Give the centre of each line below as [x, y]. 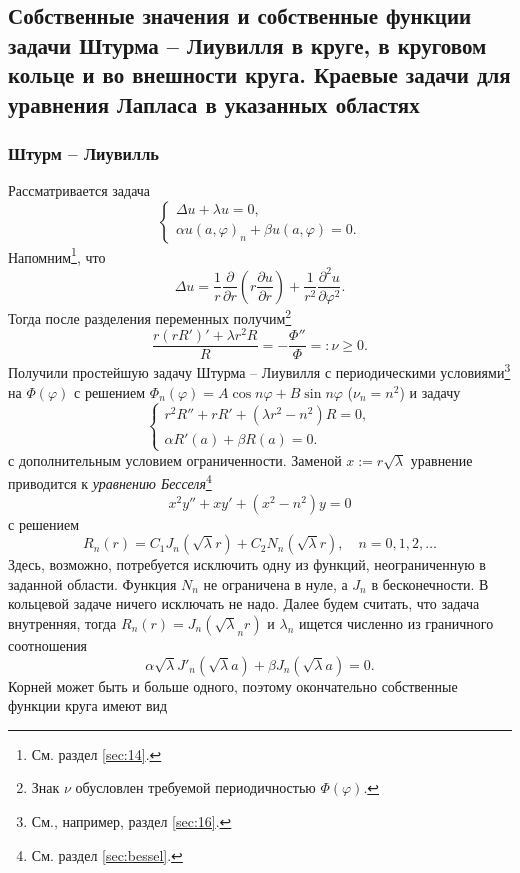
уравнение [441, 459]
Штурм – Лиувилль [83, 152]
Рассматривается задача [79, 190]
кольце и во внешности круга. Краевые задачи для [259, 74]
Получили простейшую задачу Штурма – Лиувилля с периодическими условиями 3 [259, 371]
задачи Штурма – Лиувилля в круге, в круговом [247, 44]
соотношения [48, 645]
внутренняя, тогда [62, 623]
